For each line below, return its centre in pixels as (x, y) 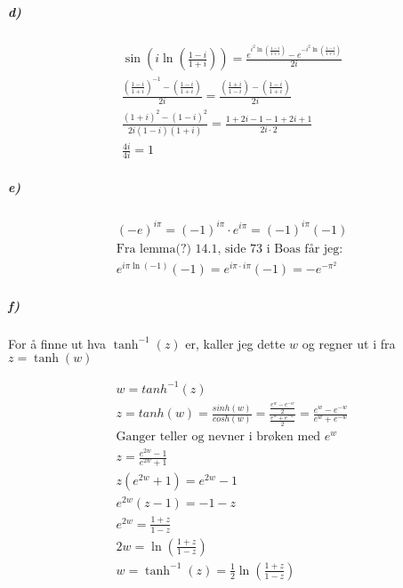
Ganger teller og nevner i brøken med (218, 437)
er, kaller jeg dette (235, 343)
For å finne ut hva (57, 343)
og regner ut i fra (349, 343)
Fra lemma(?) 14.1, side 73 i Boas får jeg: (230, 249)
